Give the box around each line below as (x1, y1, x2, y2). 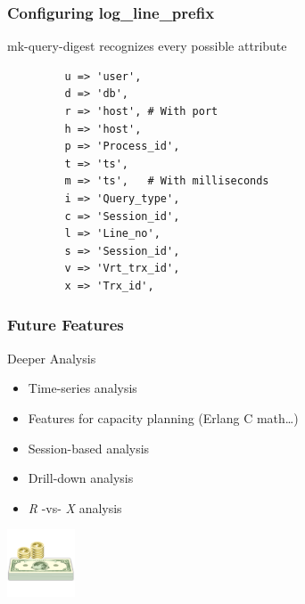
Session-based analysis (28, 438, 150, 457)
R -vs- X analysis (28, 498, 122, 517)
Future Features (7, 314, 124, 336)
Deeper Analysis (7, 348, 96, 367)
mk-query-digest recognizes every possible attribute (7, 37, 287, 55)
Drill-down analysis (28, 469, 134, 487)
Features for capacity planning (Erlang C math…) (28, 408, 299, 427)
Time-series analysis (28, 379, 137, 397)
